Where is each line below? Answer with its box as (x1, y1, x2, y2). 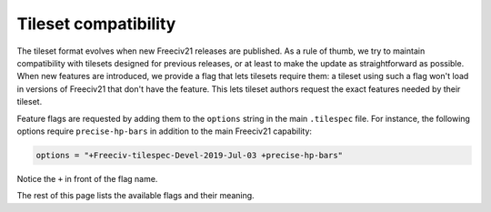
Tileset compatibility (16, 14, 176, 34)
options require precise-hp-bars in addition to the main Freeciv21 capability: (16, 126, 313, 136)
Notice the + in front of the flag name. (16, 173, 158, 184)
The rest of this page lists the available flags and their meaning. (16, 190, 255, 201)
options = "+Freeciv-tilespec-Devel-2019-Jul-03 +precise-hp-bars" (35, 150, 344, 160)
